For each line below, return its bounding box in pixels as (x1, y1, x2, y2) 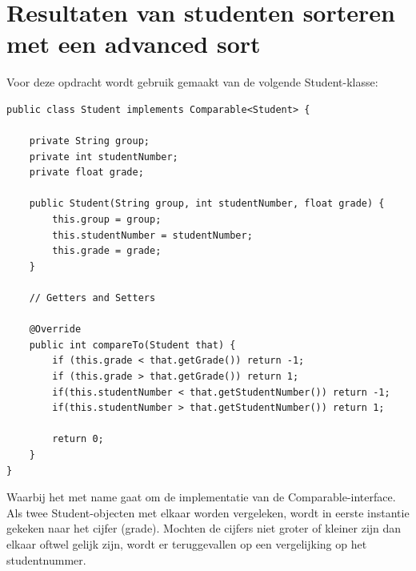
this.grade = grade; (52, 245, 162, 257)
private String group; (29, 135, 150, 147)
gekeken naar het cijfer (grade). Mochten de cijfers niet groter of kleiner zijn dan (6, 520, 402, 537)
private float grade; (29, 167, 144, 179)
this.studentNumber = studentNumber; (52, 229, 253, 241)
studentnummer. (6, 551, 86, 568)
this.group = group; (52, 214, 162, 226)
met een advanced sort (6, 27, 261, 60)
